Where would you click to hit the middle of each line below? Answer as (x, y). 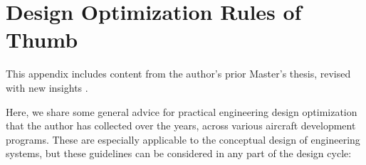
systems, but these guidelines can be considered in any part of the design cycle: (179, 153)
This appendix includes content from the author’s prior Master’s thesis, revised (178, 74)
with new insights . (47, 87)
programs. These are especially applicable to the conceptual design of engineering (183, 139)
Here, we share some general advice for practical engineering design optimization (182, 111)
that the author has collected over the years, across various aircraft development (181, 126)
